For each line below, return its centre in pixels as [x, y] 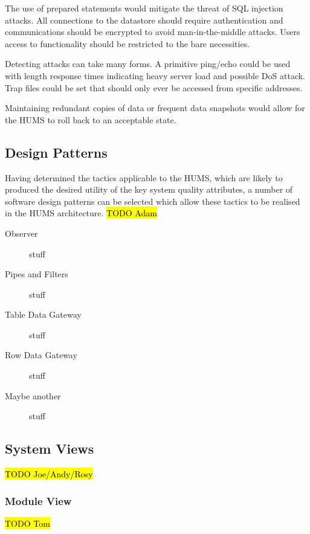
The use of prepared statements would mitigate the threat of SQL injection [144, 8]
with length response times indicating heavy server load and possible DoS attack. [155, 75]
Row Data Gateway [41, 355]
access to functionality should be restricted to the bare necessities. [128, 43]
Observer [21, 233]
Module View [38, 500]
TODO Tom [27, 523]
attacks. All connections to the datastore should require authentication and [144, 20]
